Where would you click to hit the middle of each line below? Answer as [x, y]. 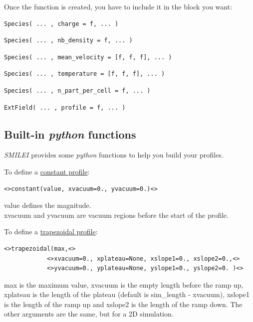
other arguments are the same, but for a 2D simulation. [89, 314]
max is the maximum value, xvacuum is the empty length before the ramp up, [124, 284]
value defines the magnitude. [48, 205]
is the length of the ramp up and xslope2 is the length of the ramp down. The [123, 304]
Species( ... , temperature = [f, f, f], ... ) [85, 74]
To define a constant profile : [47, 171]
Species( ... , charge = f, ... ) [61, 24]
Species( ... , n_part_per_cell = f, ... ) [77, 90]
